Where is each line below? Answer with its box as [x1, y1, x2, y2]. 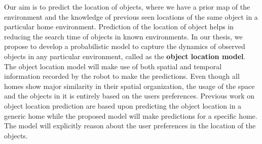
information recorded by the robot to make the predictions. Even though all [4, 71, 240, 81]
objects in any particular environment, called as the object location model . [4, 51, 246, 61]
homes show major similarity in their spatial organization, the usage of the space [4, 80, 255, 91]
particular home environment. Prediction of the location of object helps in [4, 21, 234, 32]
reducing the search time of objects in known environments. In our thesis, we [4, 31, 243, 41]
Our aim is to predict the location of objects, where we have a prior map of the [4, 2, 250, 12]
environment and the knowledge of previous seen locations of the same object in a [4, 11, 258, 22]
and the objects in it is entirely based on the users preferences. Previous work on [4, 90, 255, 101]
